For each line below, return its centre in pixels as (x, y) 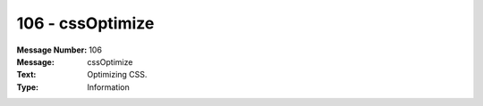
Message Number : (52, 50)
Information (108, 87)
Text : (26, 75)
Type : (28, 87)
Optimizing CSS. (117, 75)
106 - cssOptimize (85, 23)
